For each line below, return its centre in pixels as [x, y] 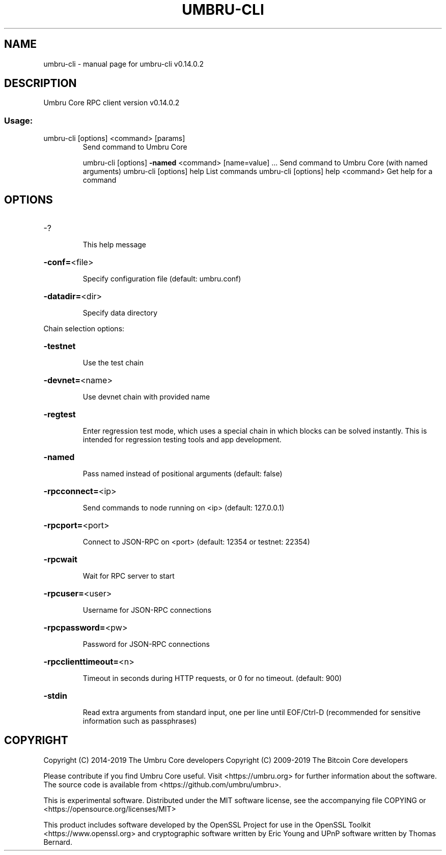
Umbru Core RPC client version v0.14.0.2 [111, 103]
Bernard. [58, 842]
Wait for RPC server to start [129, 576]
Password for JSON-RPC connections [146, 644]
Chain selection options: [84, 329]
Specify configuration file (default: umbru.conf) [162, 279]
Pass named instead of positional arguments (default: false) [183, 474]
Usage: [19, 120]
